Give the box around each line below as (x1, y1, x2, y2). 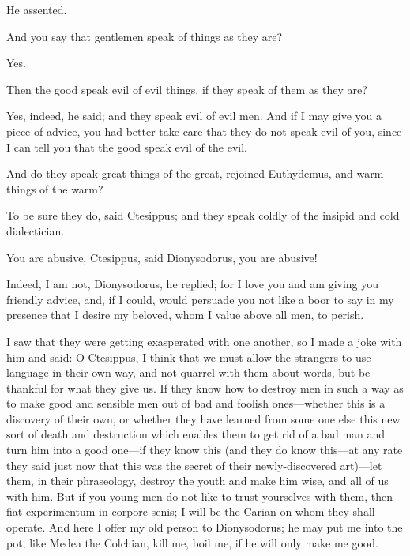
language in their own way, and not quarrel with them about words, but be (6, 364, 371, 381)
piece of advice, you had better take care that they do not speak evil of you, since (6, 122, 402, 139)
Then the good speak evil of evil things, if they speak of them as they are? (6, 81, 367, 97)
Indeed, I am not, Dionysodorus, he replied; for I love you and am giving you (6, 276, 379, 292)
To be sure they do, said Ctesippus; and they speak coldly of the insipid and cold (6, 207, 400, 224)
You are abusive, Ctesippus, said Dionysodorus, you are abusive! (6, 249, 318, 265)
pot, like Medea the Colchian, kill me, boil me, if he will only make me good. (6, 534, 378, 550)
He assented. (6, 2, 67, 17)
